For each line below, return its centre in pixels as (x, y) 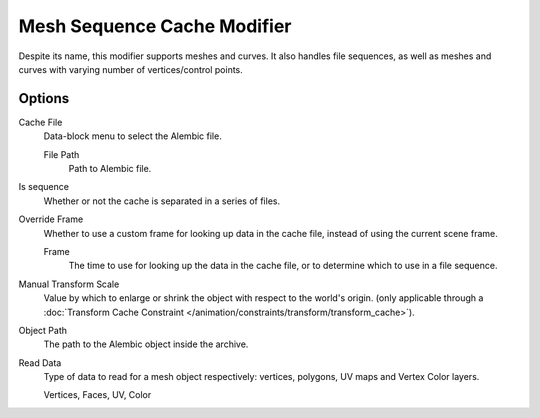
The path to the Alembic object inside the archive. (146, 344)
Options (44, 98)
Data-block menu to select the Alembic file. (132, 136)
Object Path (43, 330)
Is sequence (44, 187)
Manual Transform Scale (69, 284)
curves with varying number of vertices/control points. (131, 69)
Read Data (40, 362)
